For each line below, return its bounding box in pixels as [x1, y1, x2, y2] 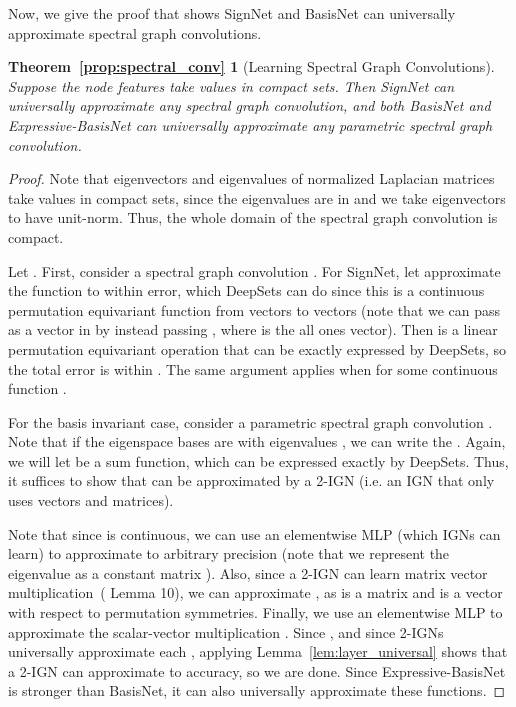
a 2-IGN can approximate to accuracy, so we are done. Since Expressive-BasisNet [8, 660, 506, 681]
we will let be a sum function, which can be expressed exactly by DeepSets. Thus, [8, 450, 509, 471]
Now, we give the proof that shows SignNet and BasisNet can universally [8, 3, 456, 23]
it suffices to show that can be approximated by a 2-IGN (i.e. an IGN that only [8, 470, 495, 491]
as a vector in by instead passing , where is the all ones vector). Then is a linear [8, 319, 498, 340]
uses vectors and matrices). [8, 490, 174, 511]
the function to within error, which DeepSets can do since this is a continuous [8, 280, 485, 301]
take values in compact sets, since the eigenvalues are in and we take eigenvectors [8, 187, 506, 208]
